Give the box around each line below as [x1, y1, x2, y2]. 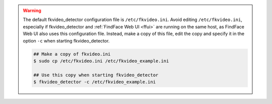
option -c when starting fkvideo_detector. [23, 37, 110, 43]
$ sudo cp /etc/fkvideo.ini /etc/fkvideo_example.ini [33, 58, 169, 63]
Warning [23, 7, 41, 13]
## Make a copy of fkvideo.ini [33, 51, 111, 57]
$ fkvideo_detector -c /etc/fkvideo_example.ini [33, 79, 156, 85]
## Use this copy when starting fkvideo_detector [33, 72, 159, 77]
